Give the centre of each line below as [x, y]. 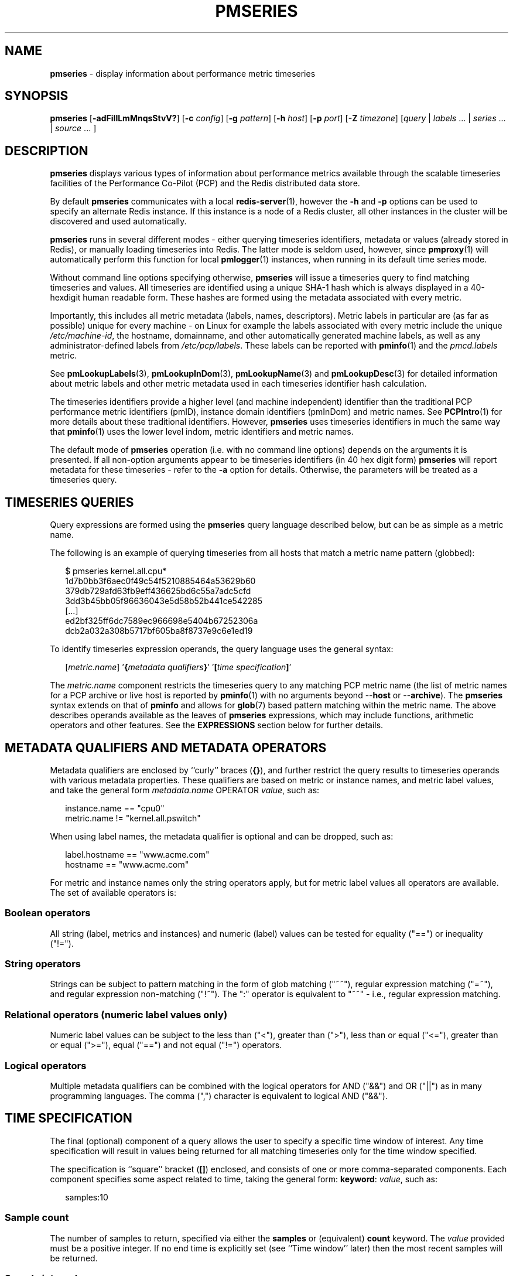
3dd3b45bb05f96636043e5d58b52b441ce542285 [164, 601]
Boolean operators [48, 913]
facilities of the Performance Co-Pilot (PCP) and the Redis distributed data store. [205, 183]
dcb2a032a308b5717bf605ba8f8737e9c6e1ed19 [159, 631]
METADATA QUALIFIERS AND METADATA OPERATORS [166, 748]
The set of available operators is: [113, 892]
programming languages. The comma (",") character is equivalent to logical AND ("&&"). [219, 1096]
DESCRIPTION [47, 151]
